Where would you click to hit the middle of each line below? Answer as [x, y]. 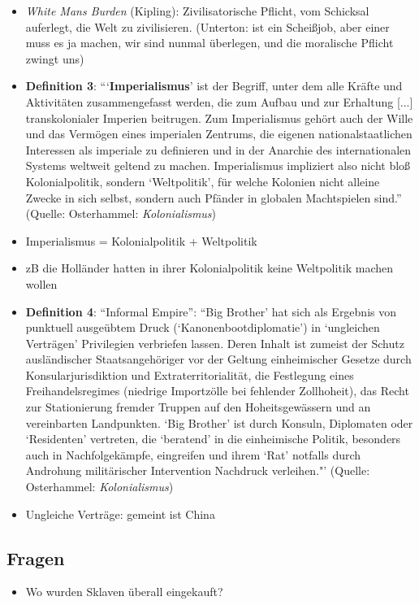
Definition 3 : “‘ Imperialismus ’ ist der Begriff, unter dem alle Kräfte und [214, 86]
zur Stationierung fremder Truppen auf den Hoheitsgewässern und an [198, 407]
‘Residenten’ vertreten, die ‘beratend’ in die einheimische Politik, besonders [213, 439]
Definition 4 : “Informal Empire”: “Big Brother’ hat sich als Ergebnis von [211, 311]
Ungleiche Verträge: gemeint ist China [120, 514]
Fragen [36, 557]
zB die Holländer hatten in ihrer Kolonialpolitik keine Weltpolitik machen [209, 268]
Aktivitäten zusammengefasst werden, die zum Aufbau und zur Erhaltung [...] [219, 101]
